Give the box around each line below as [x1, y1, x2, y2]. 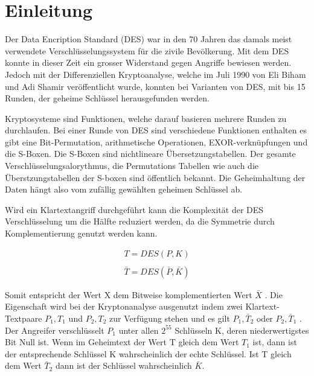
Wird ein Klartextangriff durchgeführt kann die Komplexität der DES [5, 203, 264, 215]
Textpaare [5, 311, 42, 324]
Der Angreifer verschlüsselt [5, 323, 104, 336]
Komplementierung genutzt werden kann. [5, 227, 158, 240]
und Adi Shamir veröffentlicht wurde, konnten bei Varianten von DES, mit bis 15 [5, 80, 306, 92]
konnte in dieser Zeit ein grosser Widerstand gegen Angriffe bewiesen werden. [5, 56, 292, 69]
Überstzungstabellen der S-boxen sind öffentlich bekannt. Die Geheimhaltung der [5, 171, 306, 183]
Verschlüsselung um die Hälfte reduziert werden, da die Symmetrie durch [5, 215, 275, 228]
